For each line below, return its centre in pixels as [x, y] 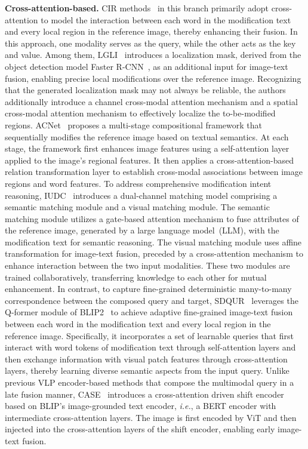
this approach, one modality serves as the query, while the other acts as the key [150, 43]
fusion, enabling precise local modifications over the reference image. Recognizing [153, 78]
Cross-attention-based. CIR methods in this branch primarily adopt [137, 8]
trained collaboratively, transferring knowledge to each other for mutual [136, 277]
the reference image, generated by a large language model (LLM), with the [142, 230]
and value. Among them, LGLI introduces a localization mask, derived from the [153, 55]
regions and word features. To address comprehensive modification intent [138, 183]
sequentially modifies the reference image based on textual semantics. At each [147, 136]
